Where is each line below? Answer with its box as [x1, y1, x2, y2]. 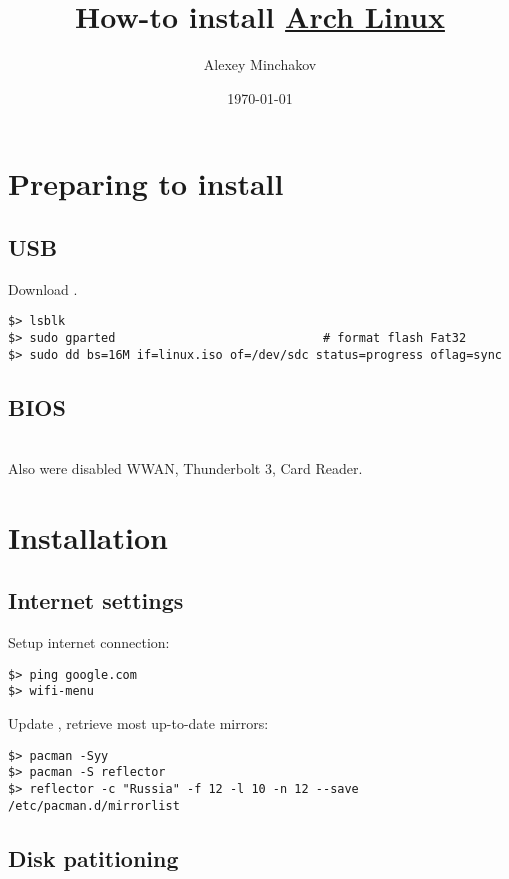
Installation [8, 516, 168, 557]
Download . [8, 278, 78, 299]
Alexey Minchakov [203, 54, 317, 75]
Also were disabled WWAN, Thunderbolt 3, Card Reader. [8, 458, 363, 479]
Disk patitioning [8, 842, 179, 873]
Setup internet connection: [8, 632, 170, 653]
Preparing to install [8, 163, 284, 204]
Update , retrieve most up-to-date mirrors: [8, 713, 269, 734]
